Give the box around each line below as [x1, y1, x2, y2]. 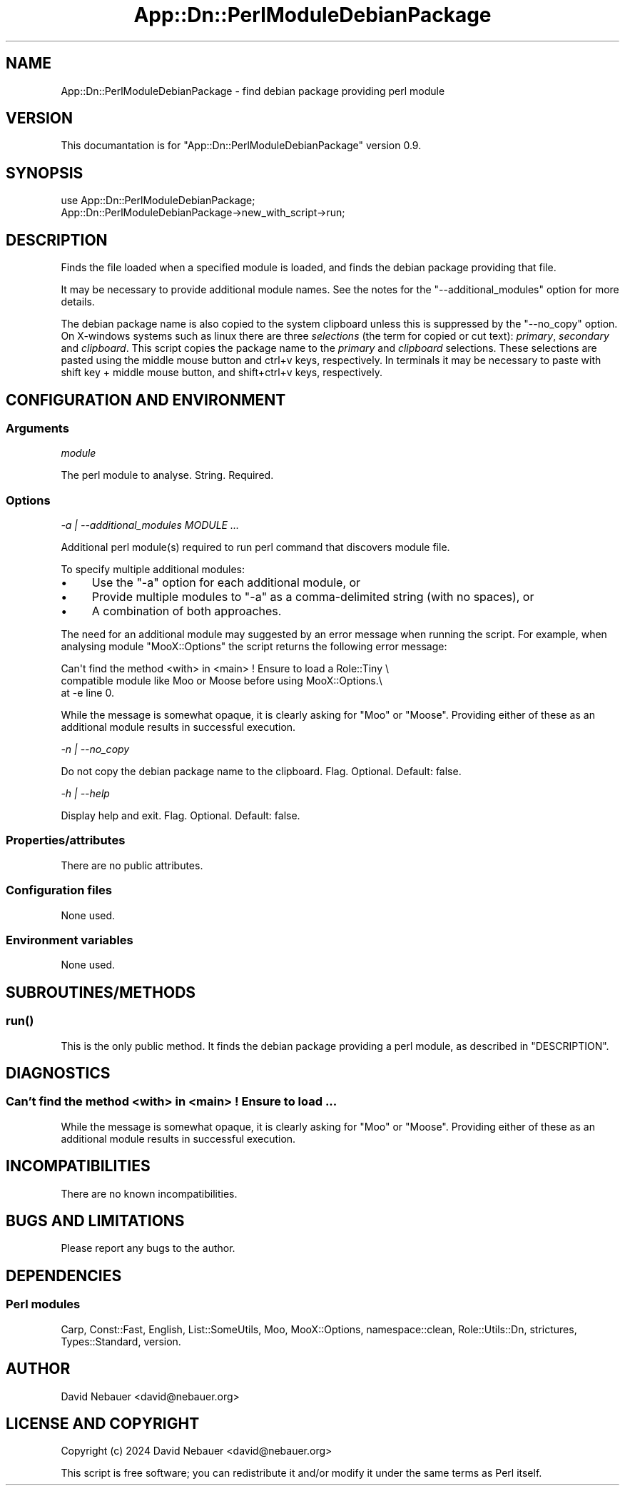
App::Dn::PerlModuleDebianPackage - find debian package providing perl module [61, 84, 445, 97]
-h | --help [61, 787, 110, 800]
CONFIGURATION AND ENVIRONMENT [6, 390, 286, 409]
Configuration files [6, 883, 112, 898]
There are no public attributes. [61, 859, 203, 871]
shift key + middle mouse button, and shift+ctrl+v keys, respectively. [61, 366, 382, 379]
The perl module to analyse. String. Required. [61, 469, 274, 482]
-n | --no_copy [61, 743, 130, 756]
